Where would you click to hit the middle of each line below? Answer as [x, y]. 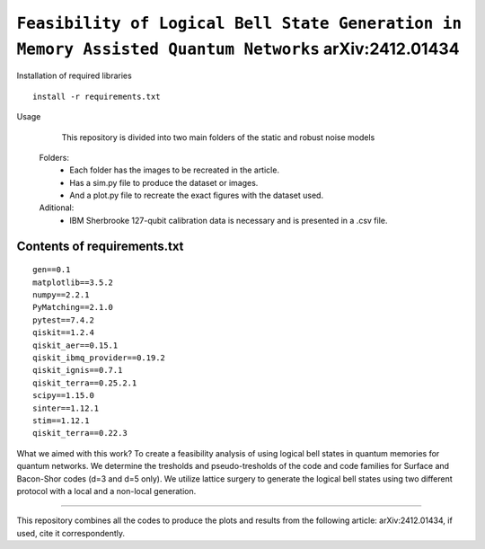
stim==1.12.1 [61, 421]
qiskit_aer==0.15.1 [75, 345]
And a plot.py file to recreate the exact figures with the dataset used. [196, 195]
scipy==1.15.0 [63, 396]
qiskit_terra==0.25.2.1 [85, 383]
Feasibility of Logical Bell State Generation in [239, 23]
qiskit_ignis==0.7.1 [78, 370]
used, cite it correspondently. [71, 533]
